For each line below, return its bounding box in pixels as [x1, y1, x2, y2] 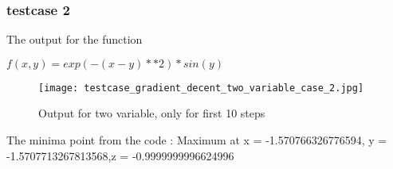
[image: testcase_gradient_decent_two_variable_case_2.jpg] [38, 82, 364, 94]
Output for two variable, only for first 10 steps [38, 105, 265, 121]
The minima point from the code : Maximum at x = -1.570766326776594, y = [6, 132, 387, 148]
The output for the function [6, 31, 143, 48]
